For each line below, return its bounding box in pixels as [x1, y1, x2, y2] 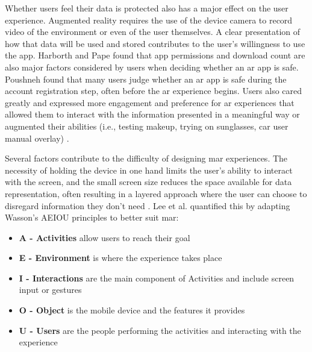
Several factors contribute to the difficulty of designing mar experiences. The [5, 152, 288, 165]
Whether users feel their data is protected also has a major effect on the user [5, 2, 289, 14]
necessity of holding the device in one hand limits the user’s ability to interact [5, 163, 293, 176]
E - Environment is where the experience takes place [19, 251, 222, 264]
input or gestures [19, 283, 82, 296]
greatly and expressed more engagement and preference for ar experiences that [5, 96, 295, 108]
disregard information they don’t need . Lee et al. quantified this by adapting [5, 199, 290, 212]
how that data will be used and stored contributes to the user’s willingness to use [5, 37, 305, 49]
